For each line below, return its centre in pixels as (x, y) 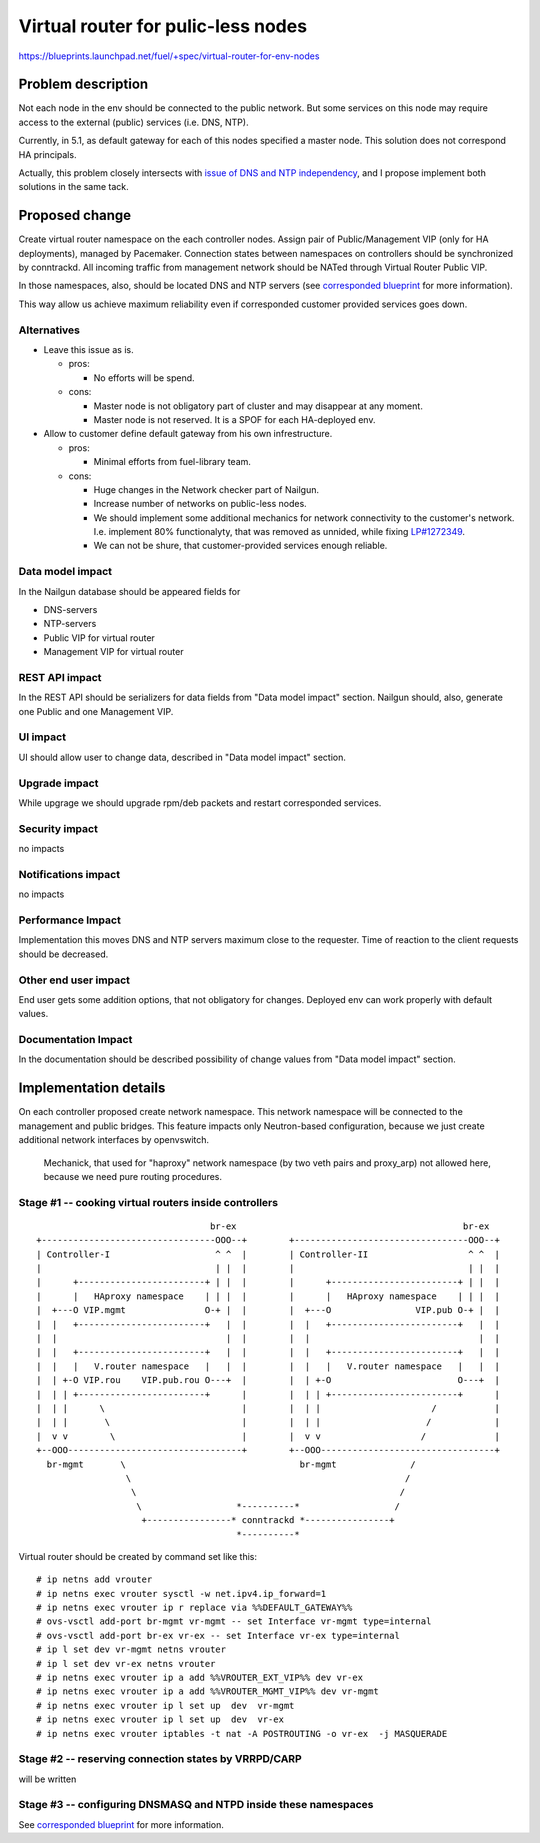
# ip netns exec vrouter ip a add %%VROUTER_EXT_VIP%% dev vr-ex (200, 1678)
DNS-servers (70, 610)
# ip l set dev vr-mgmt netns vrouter (131, 1649)
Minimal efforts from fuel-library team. (172, 462)
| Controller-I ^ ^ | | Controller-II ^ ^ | (268, 1254)
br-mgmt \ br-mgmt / (231, 1464)
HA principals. (47, 154)
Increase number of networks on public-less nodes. (200, 504)
